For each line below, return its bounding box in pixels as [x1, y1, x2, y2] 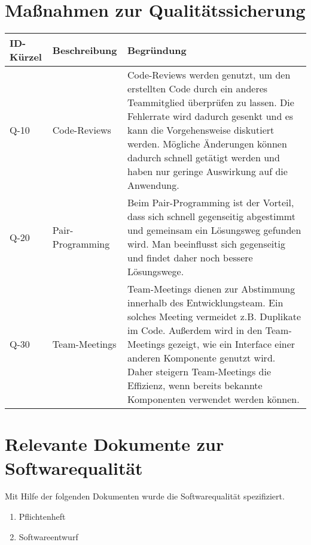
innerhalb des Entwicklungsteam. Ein [127, 296, 283, 310]
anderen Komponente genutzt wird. [127, 351, 276, 365]
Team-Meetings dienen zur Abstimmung [127, 282, 295, 296]
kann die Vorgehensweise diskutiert [127, 123, 275, 137]
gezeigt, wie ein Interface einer [168, 337, 295, 351]
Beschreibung [52, 43, 117, 57]
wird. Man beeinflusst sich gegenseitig [127, 237, 285, 251]
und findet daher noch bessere [127, 251, 253, 265]
